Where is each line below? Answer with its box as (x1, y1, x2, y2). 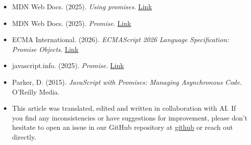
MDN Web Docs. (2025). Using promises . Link (12, 1, 152, 11)
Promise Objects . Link (12, 44, 78, 54)
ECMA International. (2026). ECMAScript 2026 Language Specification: (12, 34, 229, 45)
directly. (12, 131, 36, 142)
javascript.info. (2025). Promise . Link (12, 60, 124, 71)
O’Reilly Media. (12, 86, 60, 97)
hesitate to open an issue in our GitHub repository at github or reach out (12, 122, 233, 132)
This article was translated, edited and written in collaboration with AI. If (12, 103, 236, 113)
